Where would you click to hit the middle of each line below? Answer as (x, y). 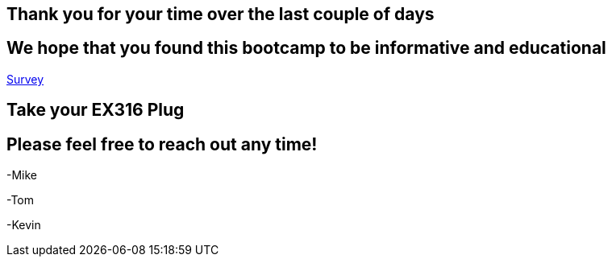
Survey (25, 79)
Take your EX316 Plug (96, 110)
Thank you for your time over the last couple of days (221, 14)
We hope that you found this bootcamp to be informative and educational (306, 48)
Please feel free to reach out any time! (162, 144)
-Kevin (24, 225)
